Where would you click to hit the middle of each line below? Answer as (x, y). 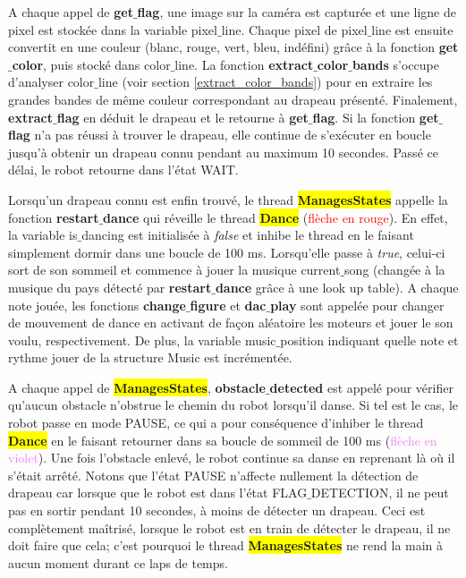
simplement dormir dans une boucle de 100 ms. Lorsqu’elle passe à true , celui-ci (227, 252)
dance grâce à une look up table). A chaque (337, 287)
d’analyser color (51, 82)
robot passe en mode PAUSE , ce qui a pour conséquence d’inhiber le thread (216, 423)
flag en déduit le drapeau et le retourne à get (182, 117)
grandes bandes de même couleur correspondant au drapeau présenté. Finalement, (233, 99)
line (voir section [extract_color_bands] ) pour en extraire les (265, 82)
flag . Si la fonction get (376, 117)
